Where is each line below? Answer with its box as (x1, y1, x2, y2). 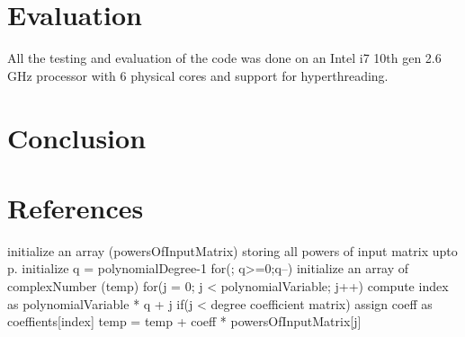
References (7, 189, 144, 226)
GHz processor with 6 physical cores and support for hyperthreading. (7, 66, 389, 84)
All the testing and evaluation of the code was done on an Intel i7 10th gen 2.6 (7, 49, 442, 67)
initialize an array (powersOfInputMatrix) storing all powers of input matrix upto (7, 241, 458, 260)
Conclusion (7, 119, 147, 155)
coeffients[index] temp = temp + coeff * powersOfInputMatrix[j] (7, 312, 362, 331)
